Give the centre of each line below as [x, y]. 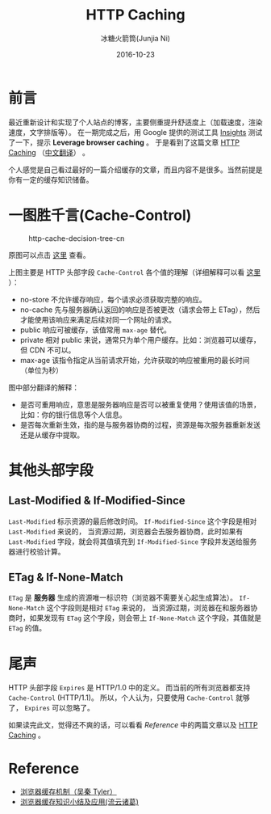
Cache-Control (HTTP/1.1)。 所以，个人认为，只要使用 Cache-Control [121, 698]
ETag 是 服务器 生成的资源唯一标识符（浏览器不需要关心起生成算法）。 [123, 598]
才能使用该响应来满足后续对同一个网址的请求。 [98, 319]
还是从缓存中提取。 [52, 435]
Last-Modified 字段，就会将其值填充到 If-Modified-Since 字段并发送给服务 [133, 541]
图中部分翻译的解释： [44, 387]
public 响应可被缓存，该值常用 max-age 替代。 [95, 330]
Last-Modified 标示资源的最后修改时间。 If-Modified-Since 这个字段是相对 [133, 521]
